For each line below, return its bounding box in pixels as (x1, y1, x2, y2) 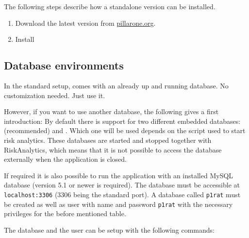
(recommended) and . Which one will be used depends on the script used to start (4, 125, 246, 136)
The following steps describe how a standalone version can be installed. (4, 1, 216, 11)
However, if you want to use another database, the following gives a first (4, 106, 219, 117)
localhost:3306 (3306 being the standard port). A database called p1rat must (4, 189, 241, 199)
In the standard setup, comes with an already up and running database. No (4, 80, 229, 90)
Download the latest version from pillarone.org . (15, 17, 156, 28)
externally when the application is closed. (4, 154, 127, 164)
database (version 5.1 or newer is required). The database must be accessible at (4, 180, 240, 190)
